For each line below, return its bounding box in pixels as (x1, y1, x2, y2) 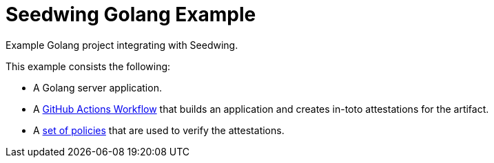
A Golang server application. (33, 81, 162, 94)
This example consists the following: (6, 60, 171, 72)
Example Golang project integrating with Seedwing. (6, 39, 238, 51)
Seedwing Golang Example (6, 3, 256, 26)
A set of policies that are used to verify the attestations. (33, 124, 285, 136)
